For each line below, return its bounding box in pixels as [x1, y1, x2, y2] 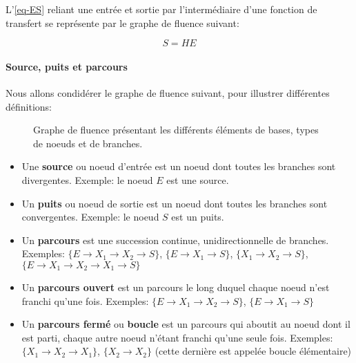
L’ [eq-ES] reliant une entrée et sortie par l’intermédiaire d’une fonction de [6, 2, 317, 16]
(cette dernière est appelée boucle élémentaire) [155, 344, 352, 358]
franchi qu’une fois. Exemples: [21, 293, 149, 308]
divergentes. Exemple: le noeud [21, 172, 153, 187]
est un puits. [171, 210, 224, 224]
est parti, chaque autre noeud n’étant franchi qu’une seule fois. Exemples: [21, 330, 333, 344]
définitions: [6, 99, 52, 113]
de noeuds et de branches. [33, 136, 143, 150]
